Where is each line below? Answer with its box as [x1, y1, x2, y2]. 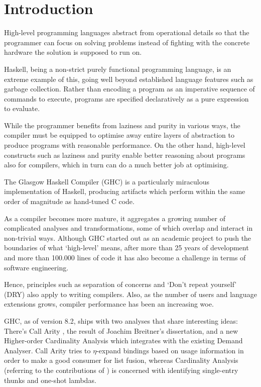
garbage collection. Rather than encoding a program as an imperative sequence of [4, 83, 255, 94]
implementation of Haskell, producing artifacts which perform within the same [4, 186, 245, 197]
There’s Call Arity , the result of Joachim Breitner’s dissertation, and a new [4, 325, 238, 336]
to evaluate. [4, 103, 40, 114]
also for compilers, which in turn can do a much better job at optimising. [4, 159, 229, 170]
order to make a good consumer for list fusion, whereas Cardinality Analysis [4, 355, 238, 365]
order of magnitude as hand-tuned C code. [4, 196, 135, 207]
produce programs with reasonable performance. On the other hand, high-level [4, 140, 245, 150]
